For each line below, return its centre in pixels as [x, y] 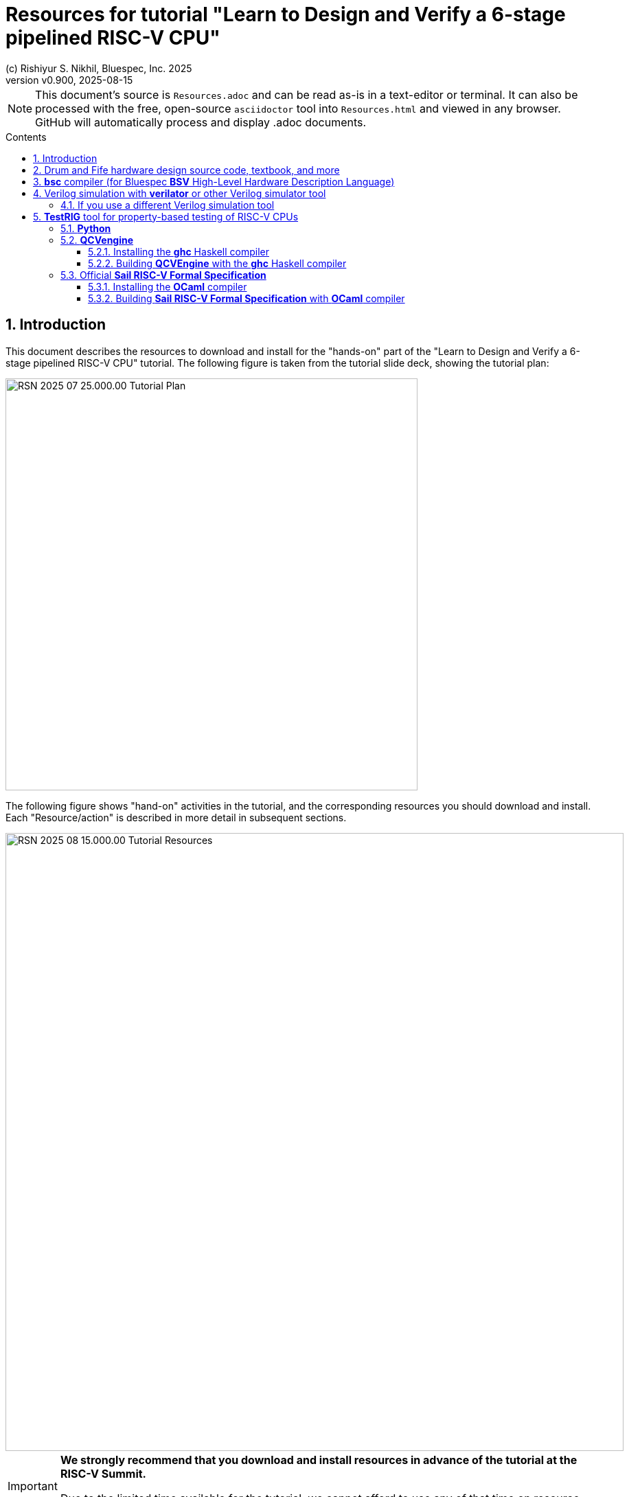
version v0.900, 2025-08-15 [69, 80]
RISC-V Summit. [103, 1473]
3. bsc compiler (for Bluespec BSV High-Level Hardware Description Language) [214, 181]
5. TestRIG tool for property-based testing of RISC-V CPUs [166, 216]
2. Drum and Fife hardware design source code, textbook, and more [186, 170]
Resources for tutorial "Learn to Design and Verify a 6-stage [286, 14]
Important [33, 1486]
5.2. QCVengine [97, 240]
